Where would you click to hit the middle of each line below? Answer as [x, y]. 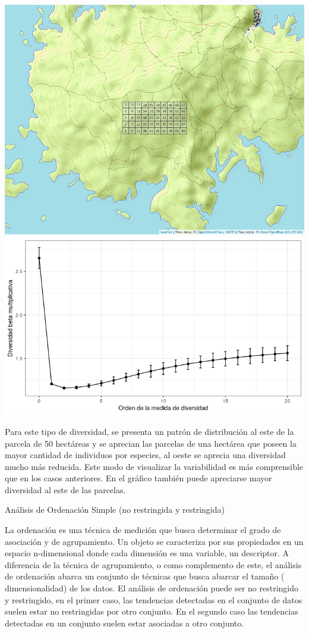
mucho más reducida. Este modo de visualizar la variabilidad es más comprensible [154, 466]
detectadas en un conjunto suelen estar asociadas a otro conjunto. [124, 623]
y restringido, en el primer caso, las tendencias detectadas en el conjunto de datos [154, 599]
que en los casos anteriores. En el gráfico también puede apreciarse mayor [138, 478]
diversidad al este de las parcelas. [65, 489]
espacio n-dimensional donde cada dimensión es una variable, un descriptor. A [147, 553]
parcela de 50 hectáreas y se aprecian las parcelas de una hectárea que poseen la [151, 443]
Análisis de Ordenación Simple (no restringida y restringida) [115, 510]
